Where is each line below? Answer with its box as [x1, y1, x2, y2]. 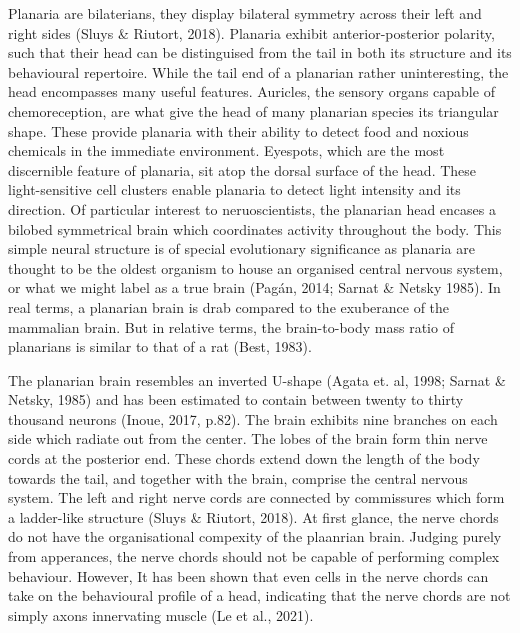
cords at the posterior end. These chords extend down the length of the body [8, 448, 480, 469]
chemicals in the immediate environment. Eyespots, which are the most [8, 140, 445, 161]
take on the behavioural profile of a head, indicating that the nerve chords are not [8, 585, 511, 606]
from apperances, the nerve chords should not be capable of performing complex [8, 546, 500, 567]
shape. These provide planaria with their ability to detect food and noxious [8, 120, 469, 141]
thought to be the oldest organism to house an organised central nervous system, [8, 257, 503, 278]
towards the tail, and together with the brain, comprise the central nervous [8, 467, 468, 488]
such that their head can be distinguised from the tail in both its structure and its [8, 42, 512, 63]
